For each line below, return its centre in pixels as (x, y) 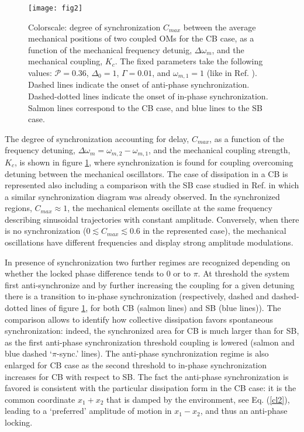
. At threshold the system (243, 273)
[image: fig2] (56, 8)
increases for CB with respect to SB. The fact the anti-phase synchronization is (147, 376)
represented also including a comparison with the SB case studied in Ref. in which (152, 185)
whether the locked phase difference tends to (84, 273)
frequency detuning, (40, 150)
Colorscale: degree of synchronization (94, 27)
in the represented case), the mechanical (215, 231)
